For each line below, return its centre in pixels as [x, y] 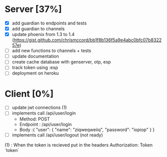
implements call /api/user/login [44, 113]
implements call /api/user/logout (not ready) [57, 135]
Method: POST [35, 119]
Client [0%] [29, 94]
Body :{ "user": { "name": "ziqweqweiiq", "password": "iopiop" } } [87, 129]
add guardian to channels [38, 29]
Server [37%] [33, 9]
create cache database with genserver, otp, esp [61, 62]
